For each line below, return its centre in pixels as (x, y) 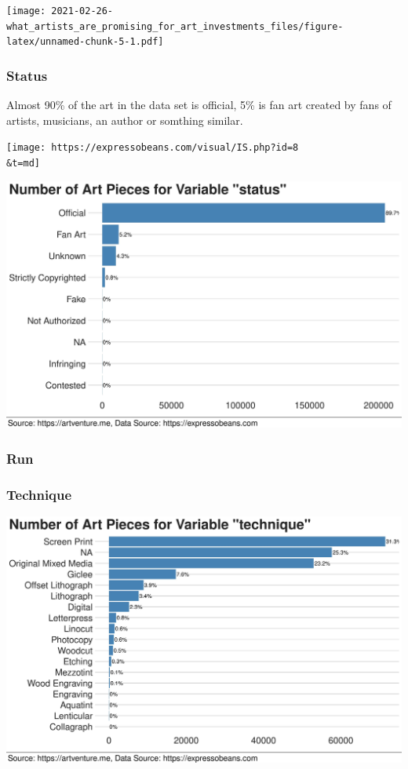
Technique (39, 494)
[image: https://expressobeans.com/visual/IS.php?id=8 (153, 148)
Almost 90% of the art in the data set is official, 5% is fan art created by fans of (199, 105)
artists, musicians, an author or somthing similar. (125, 120)
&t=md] (23, 164)
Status (27, 75)
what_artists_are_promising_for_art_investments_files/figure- (175, 26)
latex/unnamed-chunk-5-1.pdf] (85, 42)
